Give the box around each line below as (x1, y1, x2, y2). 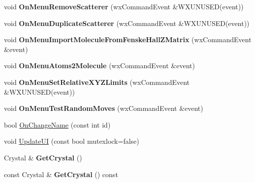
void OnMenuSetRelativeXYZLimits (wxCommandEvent (4, 77, 190, 87)
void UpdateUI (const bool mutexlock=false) (4, 136, 139, 146)
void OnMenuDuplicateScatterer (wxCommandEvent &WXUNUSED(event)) (4, 18, 250, 28)
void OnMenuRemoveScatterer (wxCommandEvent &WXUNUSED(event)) (4, 1, 244, 11)
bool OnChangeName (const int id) (4, 119, 111, 130)
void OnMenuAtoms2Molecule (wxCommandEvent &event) (4, 60, 195, 71)
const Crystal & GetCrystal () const (4, 169, 118, 179)
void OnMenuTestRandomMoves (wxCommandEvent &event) (4, 103, 203, 113)
